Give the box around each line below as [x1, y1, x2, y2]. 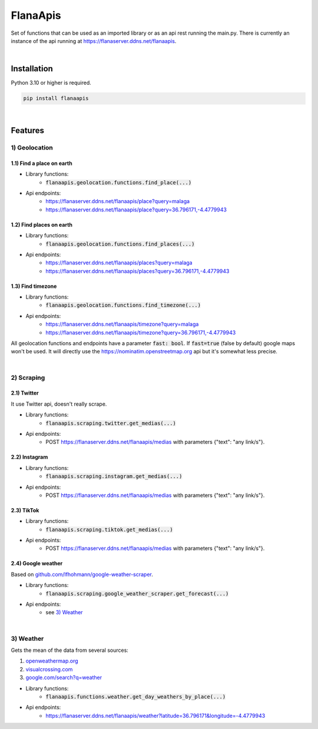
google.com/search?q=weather [25, 674, 102, 681]
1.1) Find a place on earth [11, 160, 73, 167]
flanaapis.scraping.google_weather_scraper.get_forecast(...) [45, 590, 229, 597]
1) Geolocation [11, 143, 53, 151]
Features [11, 125, 44, 135]
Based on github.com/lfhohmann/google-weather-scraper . [11, 571, 153, 578]
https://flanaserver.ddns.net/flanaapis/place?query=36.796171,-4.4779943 [45, 206, 227, 213]
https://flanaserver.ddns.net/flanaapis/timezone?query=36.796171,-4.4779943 [45, 329, 236, 336]
